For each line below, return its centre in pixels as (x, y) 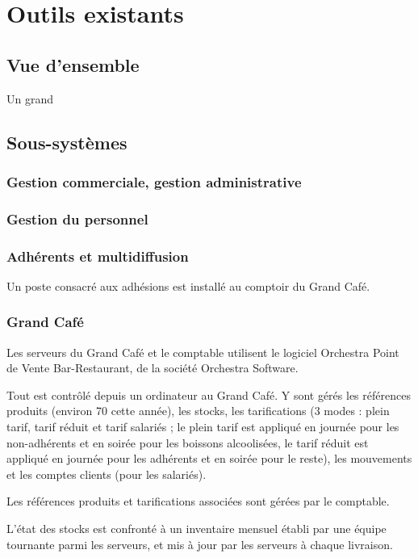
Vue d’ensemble (73, 64)
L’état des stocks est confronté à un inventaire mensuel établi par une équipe (196, 529)
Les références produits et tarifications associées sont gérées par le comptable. (198, 501)
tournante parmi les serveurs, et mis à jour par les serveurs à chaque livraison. (200, 544)
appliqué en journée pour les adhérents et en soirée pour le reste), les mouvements (209, 458)
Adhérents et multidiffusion (98, 256)
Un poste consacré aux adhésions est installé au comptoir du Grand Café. (188, 285)
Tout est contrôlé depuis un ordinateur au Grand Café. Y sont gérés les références (209, 394)
